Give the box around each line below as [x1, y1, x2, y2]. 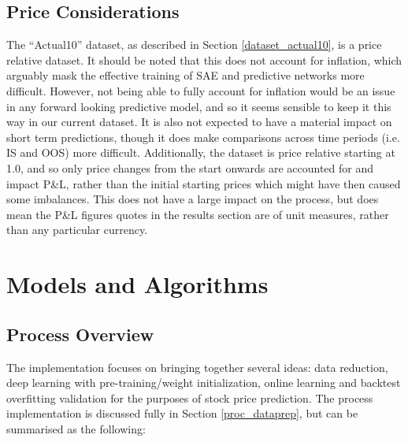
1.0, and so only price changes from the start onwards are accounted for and [6, 159, 374, 176]
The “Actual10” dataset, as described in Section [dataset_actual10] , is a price [6, 36, 382, 53]
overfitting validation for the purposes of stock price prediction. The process [6, 389, 373, 406]
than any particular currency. [6, 221, 148, 238]
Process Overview [6, 321, 154, 346]
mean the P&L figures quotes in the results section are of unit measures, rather [6, 206, 389, 222]
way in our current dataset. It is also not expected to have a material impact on [6, 113, 392, 130]
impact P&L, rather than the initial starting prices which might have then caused [6, 175, 401, 191]
